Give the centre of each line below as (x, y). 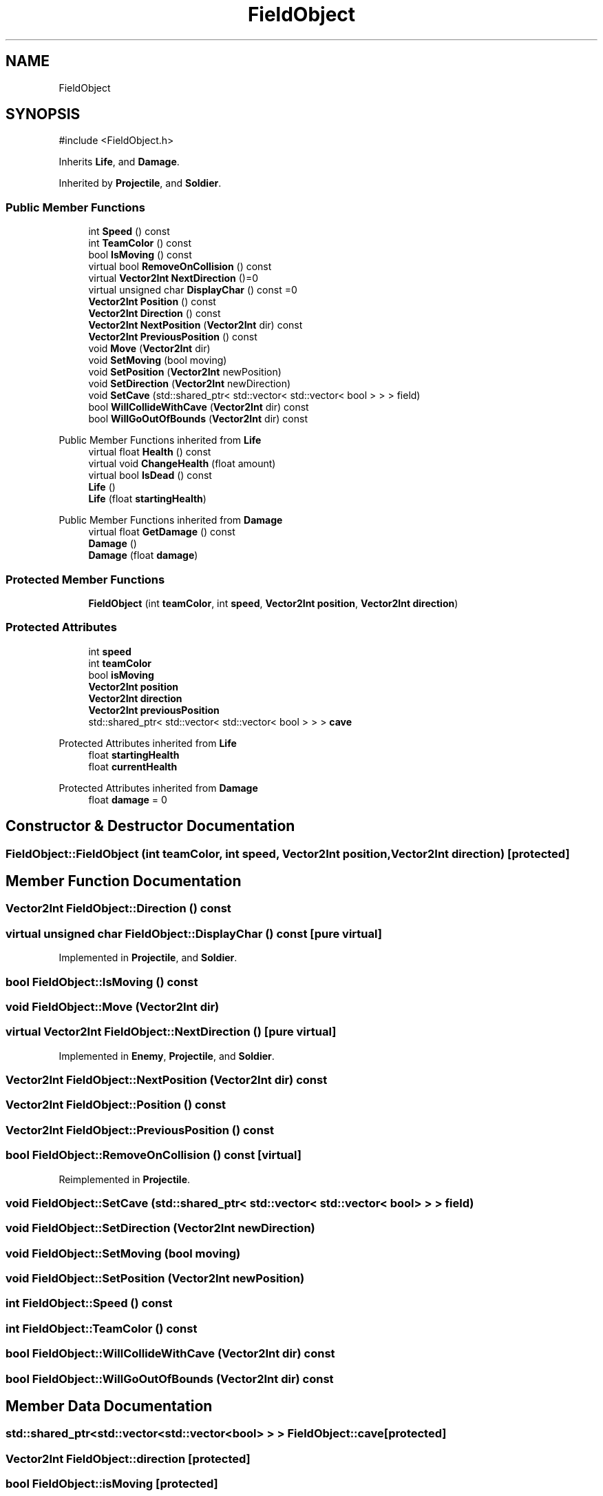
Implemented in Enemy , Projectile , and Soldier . (167, 1056)
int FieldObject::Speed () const (89, 1303)
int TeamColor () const (140, 243)
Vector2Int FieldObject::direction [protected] (128, 1458)
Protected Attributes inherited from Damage (158, 788)
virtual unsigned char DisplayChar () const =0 (193, 290)
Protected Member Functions (85, 579)
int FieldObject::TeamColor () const (102, 1328)
